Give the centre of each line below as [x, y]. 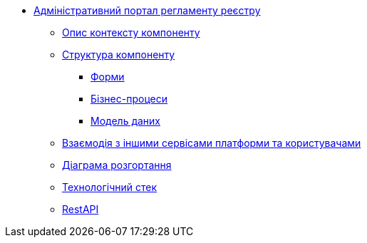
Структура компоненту [119, 55]
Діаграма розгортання [117, 165]
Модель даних [125, 121]
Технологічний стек [109, 187]
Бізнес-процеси [129, 99]
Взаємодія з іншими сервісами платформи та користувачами [212, 143]
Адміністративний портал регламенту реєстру [147, 10]
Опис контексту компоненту [131, 32]
